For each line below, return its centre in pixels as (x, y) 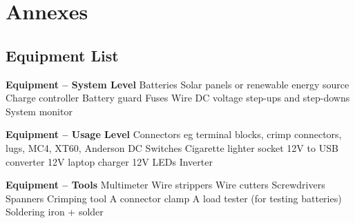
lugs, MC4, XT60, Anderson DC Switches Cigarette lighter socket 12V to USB (172, 147)
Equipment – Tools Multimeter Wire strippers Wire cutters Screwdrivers (165, 185)
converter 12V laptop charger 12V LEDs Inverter (109, 161)
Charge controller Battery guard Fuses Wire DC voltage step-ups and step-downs (178, 98)
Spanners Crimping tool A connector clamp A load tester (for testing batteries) (174, 198)
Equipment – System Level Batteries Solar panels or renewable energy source (177, 84)
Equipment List (62, 55)
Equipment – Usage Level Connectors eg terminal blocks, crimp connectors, (174, 134)
